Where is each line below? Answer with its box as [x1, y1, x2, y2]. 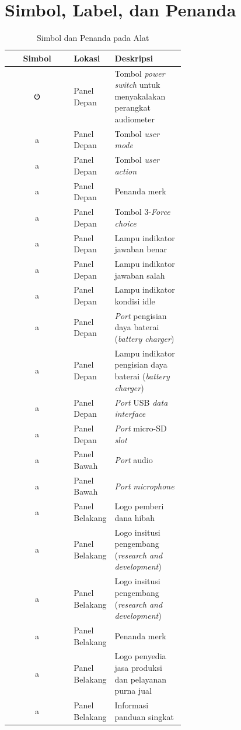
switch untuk [114, 78, 160, 91]
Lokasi [74, 52, 100, 64]
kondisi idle [114, 295, 155, 307]
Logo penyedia [114, 650, 166, 662]
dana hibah [114, 511, 155, 523]
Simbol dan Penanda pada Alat [37, 32, 149, 44]
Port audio [114, 454, 153, 466]
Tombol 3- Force [114, 205, 170, 218]
